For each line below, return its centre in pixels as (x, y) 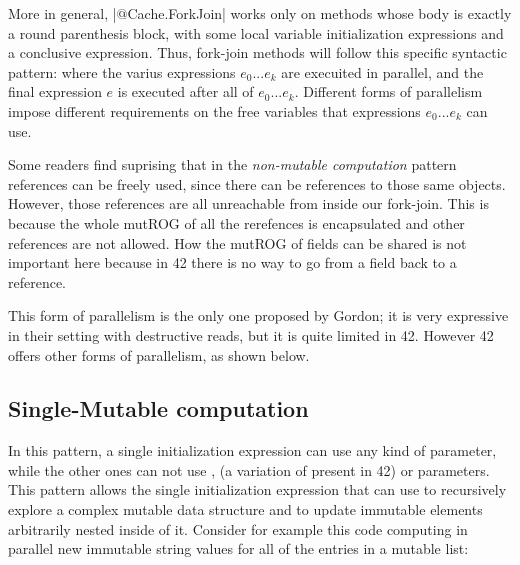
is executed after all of (185, 91)
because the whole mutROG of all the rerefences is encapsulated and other (236, 222)
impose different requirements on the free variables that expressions (214, 110)
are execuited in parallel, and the (382, 71)
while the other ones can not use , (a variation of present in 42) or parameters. (249, 469)
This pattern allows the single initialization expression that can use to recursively (257, 489)
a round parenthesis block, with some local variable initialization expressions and (256, 32)
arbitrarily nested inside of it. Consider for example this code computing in (238, 528)
